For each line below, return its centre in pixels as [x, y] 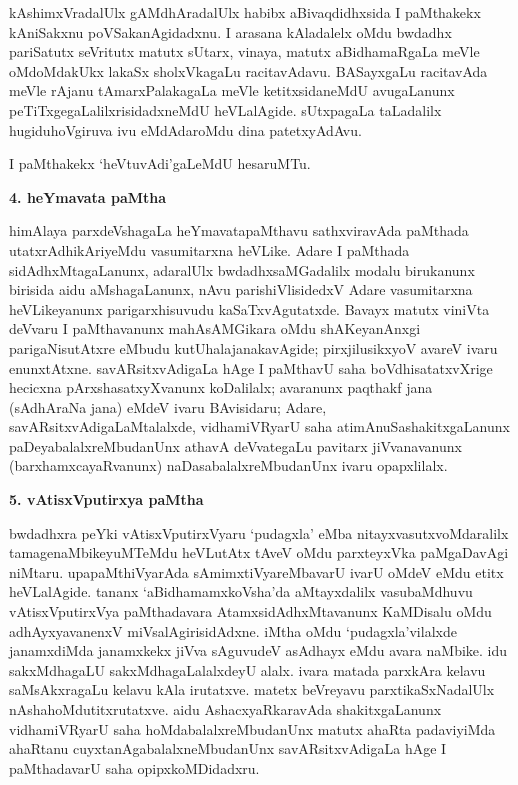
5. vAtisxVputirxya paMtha [106, 499]
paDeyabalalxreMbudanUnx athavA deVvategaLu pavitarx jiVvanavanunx [235, 445]
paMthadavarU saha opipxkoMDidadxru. [134, 767]
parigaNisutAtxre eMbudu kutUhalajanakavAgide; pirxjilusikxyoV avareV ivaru [253, 347]
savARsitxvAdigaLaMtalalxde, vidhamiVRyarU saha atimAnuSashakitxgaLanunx [259, 426]
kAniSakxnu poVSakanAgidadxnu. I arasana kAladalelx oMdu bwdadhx [230, 31]
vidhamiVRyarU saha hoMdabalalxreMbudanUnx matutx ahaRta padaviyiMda [252, 728]
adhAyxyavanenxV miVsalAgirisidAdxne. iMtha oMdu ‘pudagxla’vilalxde [233, 630]
